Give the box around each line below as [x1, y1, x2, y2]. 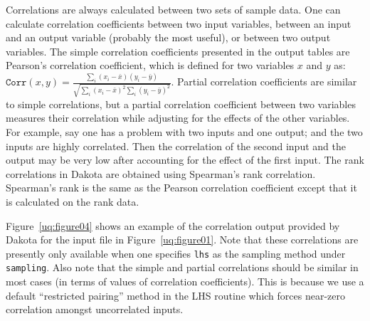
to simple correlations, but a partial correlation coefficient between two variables [6, 96, 356, 111]
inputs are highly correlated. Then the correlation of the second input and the [6, 138, 346, 153]
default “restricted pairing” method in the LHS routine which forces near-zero [6, 288, 346, 302]
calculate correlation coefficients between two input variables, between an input [6, 16, 351, 31]
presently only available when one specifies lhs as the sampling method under [6, 246, 346, 261]
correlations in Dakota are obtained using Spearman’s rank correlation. [6, 166, 316, 181]
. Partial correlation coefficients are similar [171, 74, 357, 89]
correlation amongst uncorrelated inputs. [6, 302, 184, 317]
